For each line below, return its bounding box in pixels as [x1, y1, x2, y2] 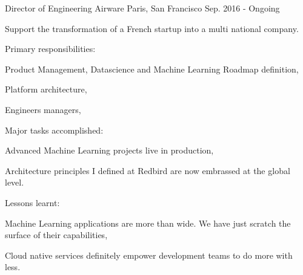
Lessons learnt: [5, 196, 60, 209]
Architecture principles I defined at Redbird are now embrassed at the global [5, 164, 290, 176]
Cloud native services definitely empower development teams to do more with [5, 248, 293, 261]
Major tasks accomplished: [5, 123, 104, 136]
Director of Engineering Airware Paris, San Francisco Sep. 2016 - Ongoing [5, 2, 280, 14]
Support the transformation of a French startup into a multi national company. [5, 22, 299, 34]
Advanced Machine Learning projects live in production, [5, 144, 214, 157]
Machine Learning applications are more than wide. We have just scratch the [5, 216, 291, 229]
